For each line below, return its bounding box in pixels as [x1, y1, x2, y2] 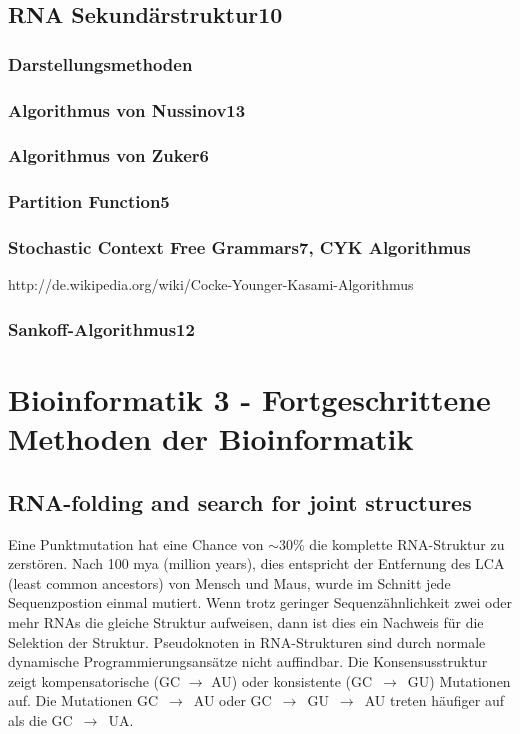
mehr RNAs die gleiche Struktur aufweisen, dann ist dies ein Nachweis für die [8, 611, 484, 632]
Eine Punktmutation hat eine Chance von [8, 533, 264, 554]
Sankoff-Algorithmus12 [8, 316, 195, 341]
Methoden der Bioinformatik [8, 418, 414, 459]
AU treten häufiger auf [364, 690, 504, 711]
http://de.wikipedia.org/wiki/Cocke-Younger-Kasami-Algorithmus [8, 274, 414, 295]
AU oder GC [193, 690, 272, 711]
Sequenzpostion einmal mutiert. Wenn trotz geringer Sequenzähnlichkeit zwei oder [8, 592, 512, 613]
